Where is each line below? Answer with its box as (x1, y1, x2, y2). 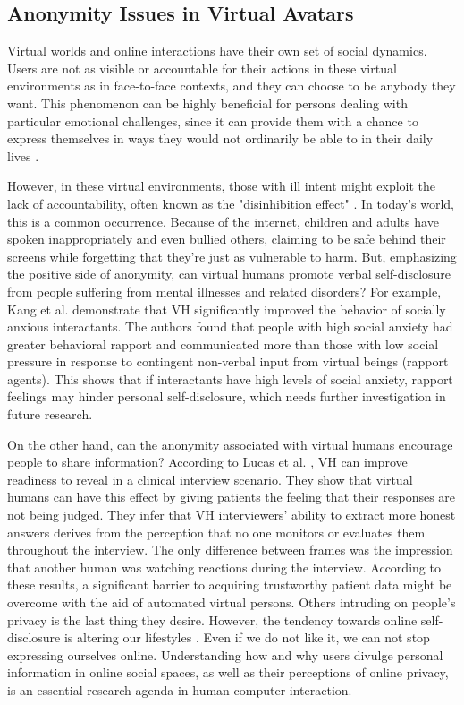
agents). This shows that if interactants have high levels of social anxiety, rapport (7, 369, 453, 388)
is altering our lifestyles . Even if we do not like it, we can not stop (63, 628, 430, 647)
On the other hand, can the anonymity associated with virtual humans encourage (7, 434, 453, 453)
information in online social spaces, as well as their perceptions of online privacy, (7, 663, 449, 682)
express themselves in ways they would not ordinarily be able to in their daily (7, 129, 434, 148)
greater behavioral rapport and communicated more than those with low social (7, 334, 439, 353)
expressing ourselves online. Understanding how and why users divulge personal (7, 645, 443, 664)
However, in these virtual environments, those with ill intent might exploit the (7, 176, 436, 195)
